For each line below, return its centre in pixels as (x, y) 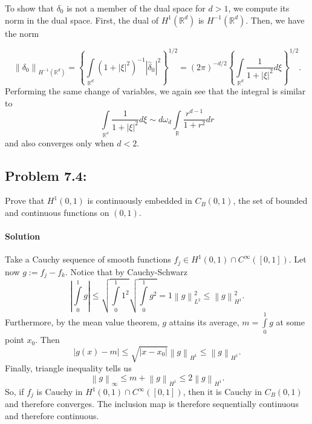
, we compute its (259, 8)
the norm (22, 33)
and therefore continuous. (52, 416)
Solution (23, 236)
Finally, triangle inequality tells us (68, 368)
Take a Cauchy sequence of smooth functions (88, 259)
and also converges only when (60, 142)
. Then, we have (275, 20)
